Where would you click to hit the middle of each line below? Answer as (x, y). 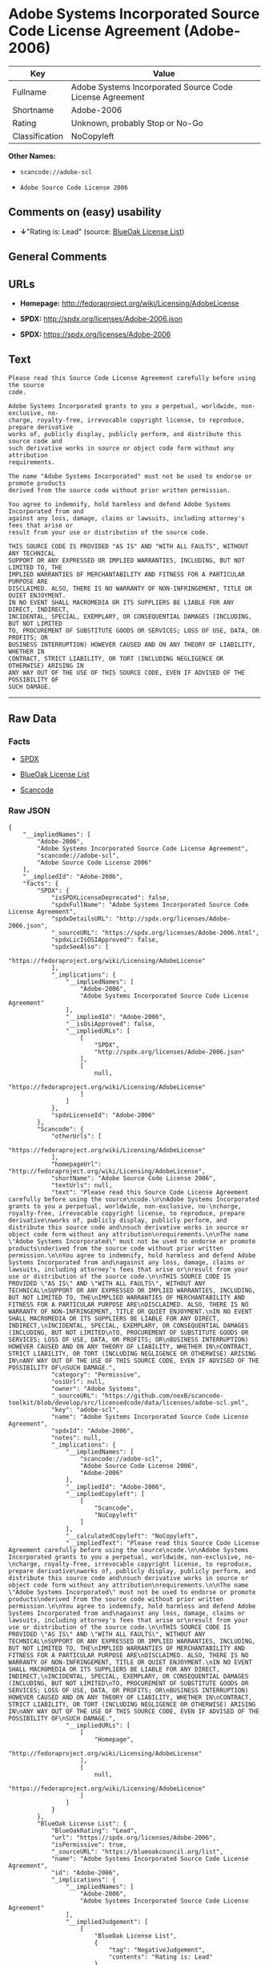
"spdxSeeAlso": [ (80, 947)
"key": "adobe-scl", (85, 1409)
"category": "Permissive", (96, 1375)
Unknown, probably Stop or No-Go (137, 123)
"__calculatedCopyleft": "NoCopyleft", (132, 1536)
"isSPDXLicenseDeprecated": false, (110, 898)
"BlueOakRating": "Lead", (94, 1830)
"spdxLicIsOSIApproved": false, (105, 940)
